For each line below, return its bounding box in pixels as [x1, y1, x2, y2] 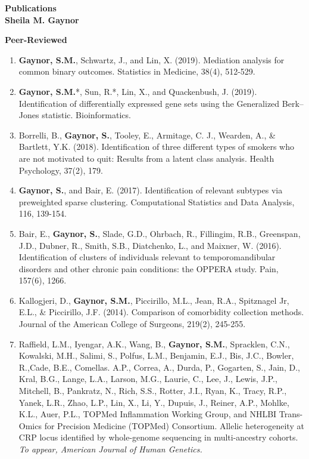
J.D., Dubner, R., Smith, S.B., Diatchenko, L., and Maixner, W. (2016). [18, 239, 282, 251]
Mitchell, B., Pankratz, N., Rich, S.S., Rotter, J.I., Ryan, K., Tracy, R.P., [18, 384, 287, 397]
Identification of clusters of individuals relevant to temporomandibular [18, 251, 276, 263]
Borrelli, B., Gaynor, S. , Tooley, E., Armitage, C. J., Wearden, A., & [18, 128, 276, 141]
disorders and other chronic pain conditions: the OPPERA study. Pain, [18, 262, 279, 275]
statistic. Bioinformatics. [42, 109, 131, 121]
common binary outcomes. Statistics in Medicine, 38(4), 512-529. [18, 65, 255, 78]
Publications [5, 2, 57, 14]
